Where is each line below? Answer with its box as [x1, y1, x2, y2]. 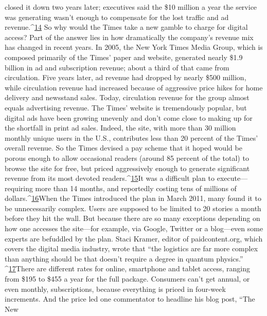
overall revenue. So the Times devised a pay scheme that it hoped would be [5, 142, 242, 153]
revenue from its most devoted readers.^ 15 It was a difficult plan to [5, 173, 215, 183]
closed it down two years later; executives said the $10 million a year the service [5, 2, 257, 12]
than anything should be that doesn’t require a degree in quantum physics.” [5, 253, 243, 264]
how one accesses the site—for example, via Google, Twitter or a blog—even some [5, 223, 263, 234]
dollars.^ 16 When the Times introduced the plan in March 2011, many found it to [5, 193, 261, 203]
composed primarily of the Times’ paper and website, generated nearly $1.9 [5, 51, 243, 62]
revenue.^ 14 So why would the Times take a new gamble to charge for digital [5, 22, 248, 32]
